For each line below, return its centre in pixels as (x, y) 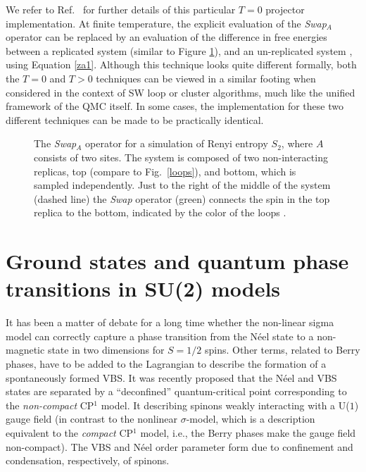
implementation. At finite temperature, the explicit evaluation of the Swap (166, 23)
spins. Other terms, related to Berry (282, 350)
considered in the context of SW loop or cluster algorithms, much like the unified (181, 92)
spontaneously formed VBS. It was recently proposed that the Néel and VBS (171, 377)
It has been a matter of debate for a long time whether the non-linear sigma (170, 322)
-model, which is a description (251, 419)
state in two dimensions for (106, 350)
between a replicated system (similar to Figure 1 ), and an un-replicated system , (179, 50)
